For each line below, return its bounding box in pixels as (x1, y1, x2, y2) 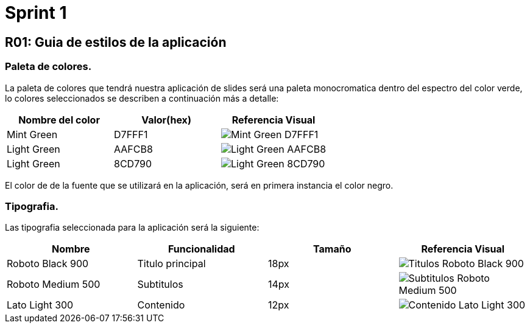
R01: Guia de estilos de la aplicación (5, 34, 227, 50)
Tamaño (313, 243, 352, 256)
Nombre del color (18, 113, 100, 126)
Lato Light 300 (7, 299, 74, 312)
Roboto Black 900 (7, 257, 89, 270)
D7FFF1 (114, 128, 148, 141)
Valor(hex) (141, 113, 191, 126)
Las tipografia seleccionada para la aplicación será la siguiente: (5, 222, 260, 233)
